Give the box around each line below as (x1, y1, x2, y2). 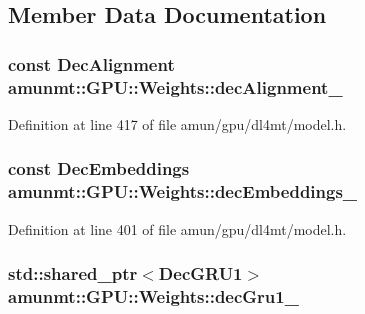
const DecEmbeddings (8, 156, 190, 181)
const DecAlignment (8, 51, 175, 76)
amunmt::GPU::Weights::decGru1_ (8, 284, 299, 309)
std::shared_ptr (8, 261, 138, 286)
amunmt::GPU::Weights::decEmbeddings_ (8, 179, 358, 204)
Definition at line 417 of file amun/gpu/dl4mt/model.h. (8, 113, 347, 134)
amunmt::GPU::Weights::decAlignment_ (8, 74, 343, 99)
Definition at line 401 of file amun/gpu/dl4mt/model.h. (8, 218, 347, 239)
